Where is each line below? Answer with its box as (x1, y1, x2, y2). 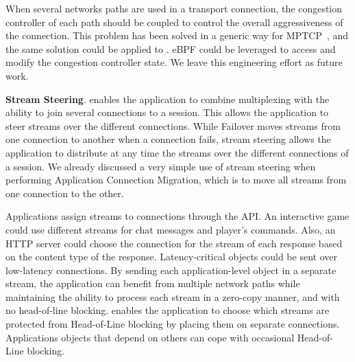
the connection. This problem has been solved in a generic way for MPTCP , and (5, 28, 349, 43)
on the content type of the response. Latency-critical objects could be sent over (5, 249, 337, 264)
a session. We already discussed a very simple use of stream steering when (5, 159, 316, 173)
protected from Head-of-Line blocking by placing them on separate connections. (5, 317, 340, 331)
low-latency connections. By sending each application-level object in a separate (5, 262, 336, 277)
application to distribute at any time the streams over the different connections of (5, 145, 349, 159)
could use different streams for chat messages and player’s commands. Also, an (5, 222, 336, 236)
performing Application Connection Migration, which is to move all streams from (5, 172, 347, 187)
